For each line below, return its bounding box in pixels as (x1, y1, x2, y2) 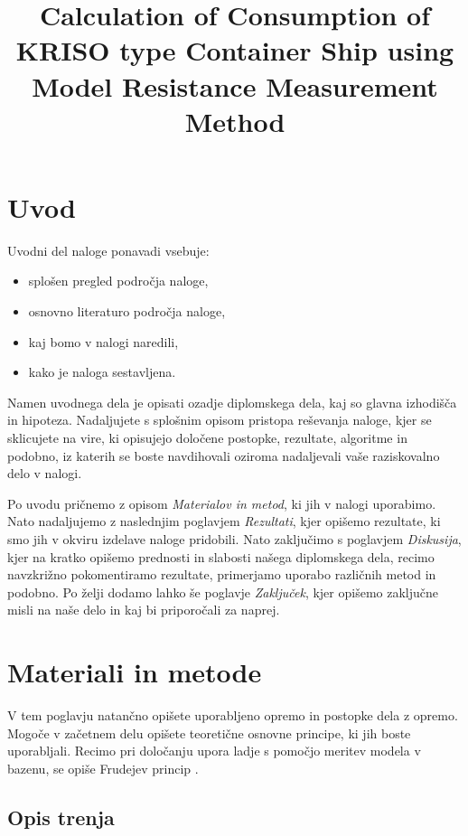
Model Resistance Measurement (32, 67, 438, 104)
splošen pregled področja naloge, (28, 271, 209, 290)
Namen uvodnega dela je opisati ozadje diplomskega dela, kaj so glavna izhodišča (7, 392, 457, 411)
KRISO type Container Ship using (15, 32, 454, 69)
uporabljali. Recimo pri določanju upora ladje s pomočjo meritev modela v (7, 741, 421, 760)
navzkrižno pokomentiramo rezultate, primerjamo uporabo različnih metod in (7, 565, 436, 584)
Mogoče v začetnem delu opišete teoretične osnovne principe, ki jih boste (7, 723, 411, 742)
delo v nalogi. (7, 464, 82, 483)
